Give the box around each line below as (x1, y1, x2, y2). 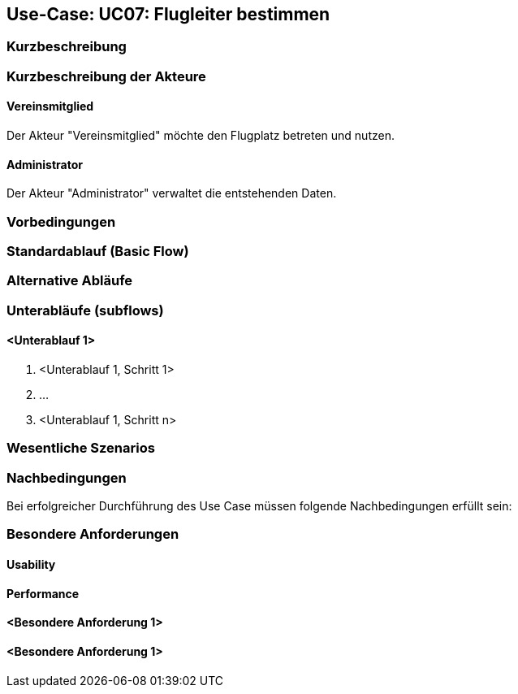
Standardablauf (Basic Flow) (6, 242, 189, 259)
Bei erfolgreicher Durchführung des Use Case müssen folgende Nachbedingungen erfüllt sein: (6, 499, 512, 514)
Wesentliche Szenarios (6, 440, 155, 457)
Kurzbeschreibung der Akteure (6, 67, 206, 85)
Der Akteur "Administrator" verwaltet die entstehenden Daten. (6, 186, 337, 201)
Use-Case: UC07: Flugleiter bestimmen (6, 4, 330, 24)
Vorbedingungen (6, 213, 116, 230)
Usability (6, 557, 56, 572)
